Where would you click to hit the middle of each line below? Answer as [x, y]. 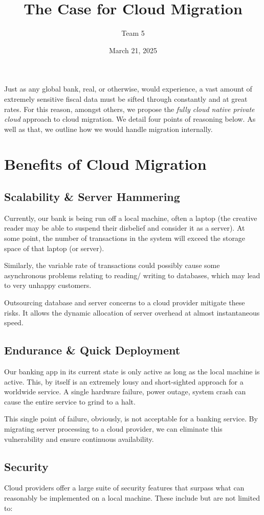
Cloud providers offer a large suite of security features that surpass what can [124, 488]
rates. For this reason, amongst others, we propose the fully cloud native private [129, 109]
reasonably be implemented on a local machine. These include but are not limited [132, 497]
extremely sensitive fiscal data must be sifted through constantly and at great [126, 98]
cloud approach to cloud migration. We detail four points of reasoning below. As [130, 119]
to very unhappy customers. [48, 285]
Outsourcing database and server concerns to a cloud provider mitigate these [125, 303]
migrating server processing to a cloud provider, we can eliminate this [113, 428]
